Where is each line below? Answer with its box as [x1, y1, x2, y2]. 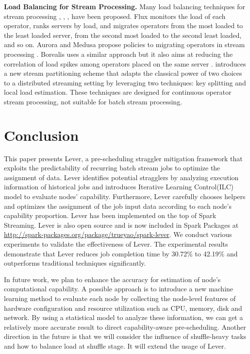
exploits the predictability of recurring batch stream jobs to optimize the [4, 163, 220, 173]
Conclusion [4, 125, 79, 145]
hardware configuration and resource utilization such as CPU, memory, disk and [4, 303, 242, 313]
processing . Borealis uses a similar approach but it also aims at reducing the [4, 49, 233, 59]
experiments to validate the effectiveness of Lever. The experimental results [4, 239, 228, 249]
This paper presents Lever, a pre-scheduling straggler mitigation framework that [4, 153, 243, 163]
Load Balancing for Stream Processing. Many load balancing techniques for [4, 1, 246, 11]
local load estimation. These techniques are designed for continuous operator [4, 87, 232, 97]
